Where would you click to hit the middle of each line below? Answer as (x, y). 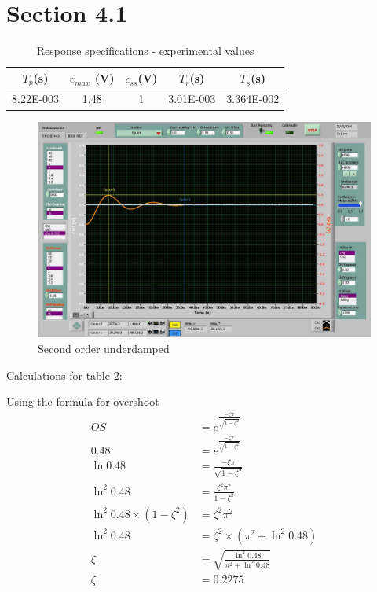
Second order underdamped (104, 349)
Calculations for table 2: (64, 375)
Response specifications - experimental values (145, 51)
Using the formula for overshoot (83, 401)
